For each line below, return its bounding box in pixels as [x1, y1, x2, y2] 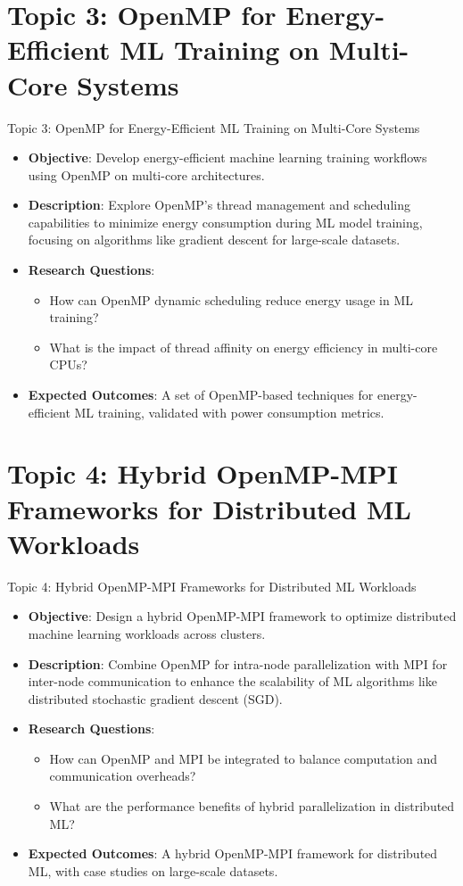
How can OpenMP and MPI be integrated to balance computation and [49, 749, 438, 767]
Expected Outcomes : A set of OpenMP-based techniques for [28, 385, 374, 404]
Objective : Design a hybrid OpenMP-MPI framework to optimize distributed [28, 607, 457, 625]
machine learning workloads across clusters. [28, 624, 266, 642]
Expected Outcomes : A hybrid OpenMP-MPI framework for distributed [28, 844, 438, 863]
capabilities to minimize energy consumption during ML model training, [28, 212, 423, 231]
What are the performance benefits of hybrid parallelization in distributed [49, 797, 455, 816]
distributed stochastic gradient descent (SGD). [28, 689, 283, 708]
